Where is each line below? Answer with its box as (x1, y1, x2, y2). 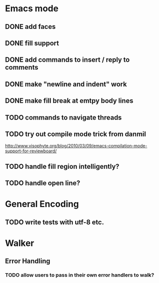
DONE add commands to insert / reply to (5, 56, 130, 64)
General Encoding (5, 199, 79, 210)
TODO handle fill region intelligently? (5, 162, 119, 170)
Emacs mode (5, 3, 59, 14)
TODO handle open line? (5, 179, 80, 188)
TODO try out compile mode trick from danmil (5, 130, 146, 138)
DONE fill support (5, 39, 60, 47)
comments (5, 63, 39, 71)
